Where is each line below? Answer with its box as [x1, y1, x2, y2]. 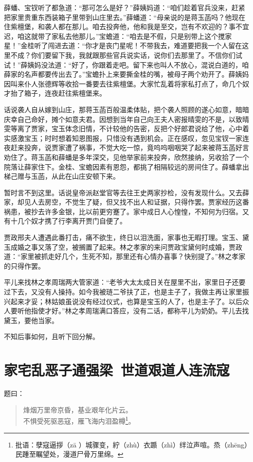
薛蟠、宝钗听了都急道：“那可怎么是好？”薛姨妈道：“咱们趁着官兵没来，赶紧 [4, 2, 245, 12]
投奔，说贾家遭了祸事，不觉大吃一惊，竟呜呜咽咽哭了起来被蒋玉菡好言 [24, 142, 249, 153]
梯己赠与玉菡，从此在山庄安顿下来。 [4, 171, 120, 181]
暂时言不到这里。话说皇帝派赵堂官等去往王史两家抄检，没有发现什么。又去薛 [4, 187, 249, 197]
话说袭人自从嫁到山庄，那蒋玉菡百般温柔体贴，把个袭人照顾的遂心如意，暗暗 [4, 104, 249, 114]
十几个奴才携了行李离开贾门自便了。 [10, 216, 126, 226]
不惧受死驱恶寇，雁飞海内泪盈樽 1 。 [23, 414, 135, 426]
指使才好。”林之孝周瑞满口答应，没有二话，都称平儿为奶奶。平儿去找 [31, 306, 249, 316]
